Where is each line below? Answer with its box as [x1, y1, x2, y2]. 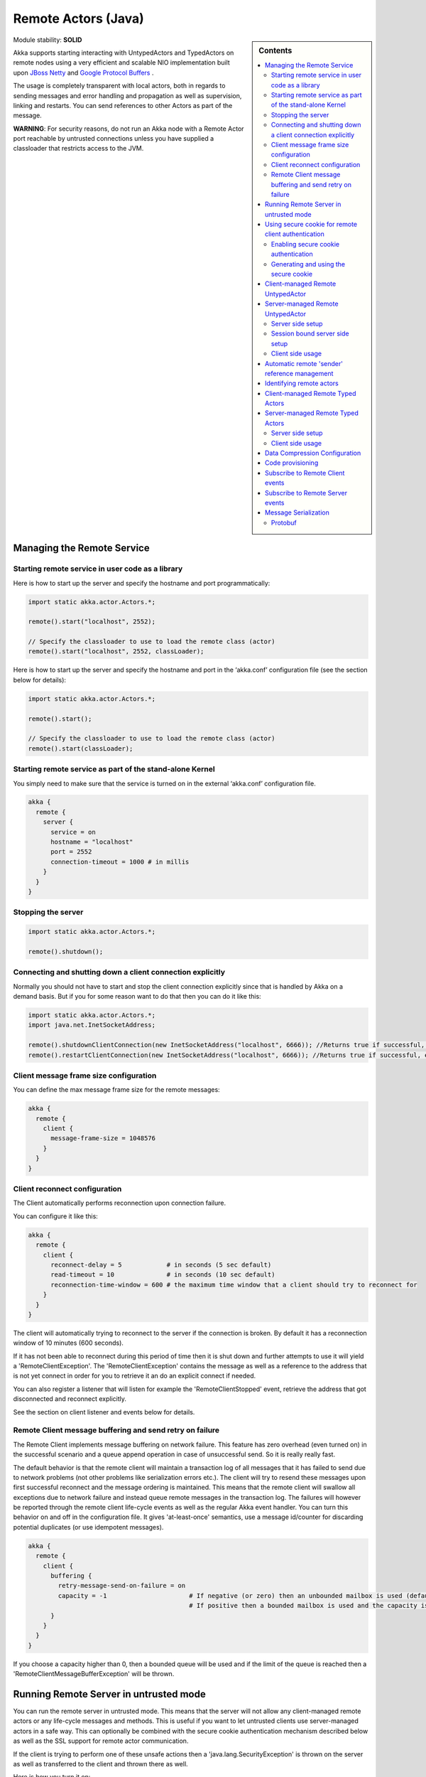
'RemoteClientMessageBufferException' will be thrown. [13, 1670, 175, 1678]
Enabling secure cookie [271, 240, 340, 248]
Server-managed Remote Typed [265, 409, 359, 417]
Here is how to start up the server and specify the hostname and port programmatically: [13, 579, 271, 587]
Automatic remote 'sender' [265, 359, 344, 367]
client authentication [265, 230, 324, 238]
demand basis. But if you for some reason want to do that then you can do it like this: [13, 992, 262, 1001]
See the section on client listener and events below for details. [13, 1407, 195, 1416]
